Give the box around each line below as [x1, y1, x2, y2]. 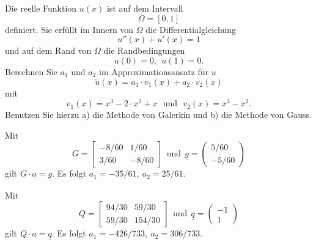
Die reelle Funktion [5, 2, 77, 14]
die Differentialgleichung [145, 23, 236, 35]
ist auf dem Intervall [106, 2, 183, 14]
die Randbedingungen [103, 44, 185, 57]
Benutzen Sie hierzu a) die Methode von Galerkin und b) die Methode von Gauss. [5, 108, 312, 121]
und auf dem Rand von [5, 44, 92, 57]
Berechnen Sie [5, 65, 57, 78]
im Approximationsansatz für [98, 65, 209, 78]
